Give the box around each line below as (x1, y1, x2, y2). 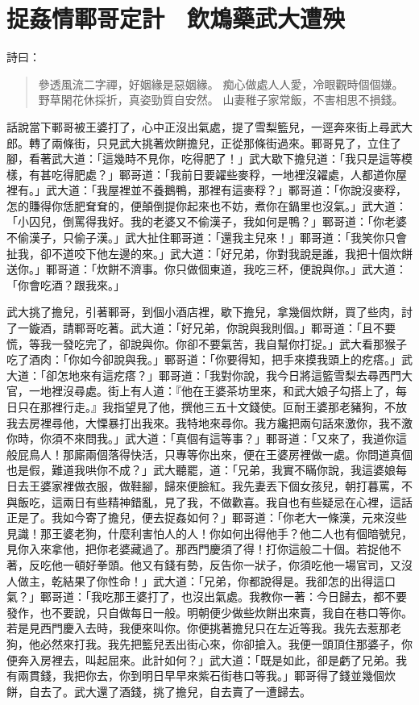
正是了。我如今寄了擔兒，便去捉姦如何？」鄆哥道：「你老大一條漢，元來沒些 (6, 509, 407, 526)
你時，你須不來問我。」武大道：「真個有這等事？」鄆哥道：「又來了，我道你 (6, 430, 396, 447)
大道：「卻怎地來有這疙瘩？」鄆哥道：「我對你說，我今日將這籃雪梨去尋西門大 (6, 366, 413, 383)
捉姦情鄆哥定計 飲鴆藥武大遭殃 (6, 2, 346, 35)
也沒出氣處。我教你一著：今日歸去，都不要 (180, 588, 407, 605)
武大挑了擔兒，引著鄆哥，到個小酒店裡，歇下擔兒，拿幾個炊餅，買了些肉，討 (6, 303, 413, 320)
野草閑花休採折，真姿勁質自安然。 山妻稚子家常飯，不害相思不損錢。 (38, 91, 404, 108)
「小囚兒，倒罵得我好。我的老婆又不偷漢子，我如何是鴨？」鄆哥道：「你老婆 (6, 213, 407, 230)
